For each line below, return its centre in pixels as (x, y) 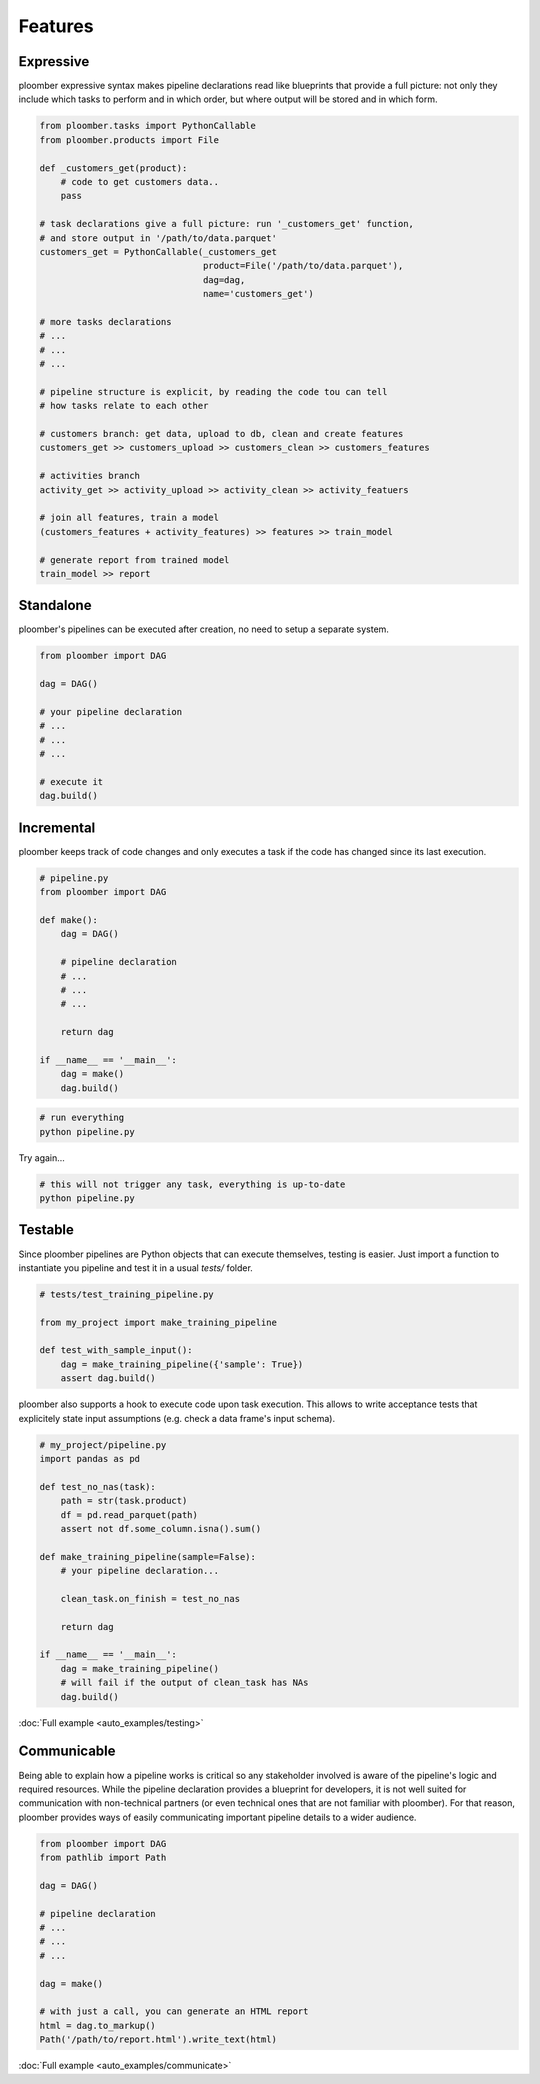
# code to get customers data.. (140, 181)
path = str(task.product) (124, 1501)
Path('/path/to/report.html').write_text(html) (158, 2039)
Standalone (55, 605)
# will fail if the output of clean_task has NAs (184, 1683)
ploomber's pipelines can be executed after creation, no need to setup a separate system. (204, 629)
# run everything (82, 1118)
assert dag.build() (108, 1378)
